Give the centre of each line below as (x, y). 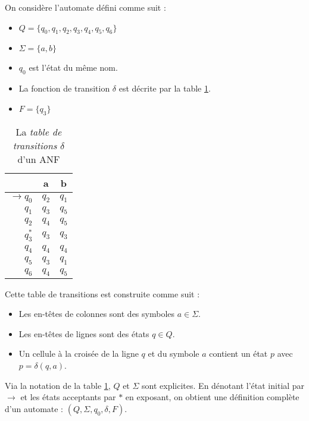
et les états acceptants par (68, 397)
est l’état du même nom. (73, 67)
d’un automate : (34, 408)
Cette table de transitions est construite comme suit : (102, 293)
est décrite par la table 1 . (165, 88)
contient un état (238, 354)
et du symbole (174, 354)
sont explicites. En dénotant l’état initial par (223, 385)
